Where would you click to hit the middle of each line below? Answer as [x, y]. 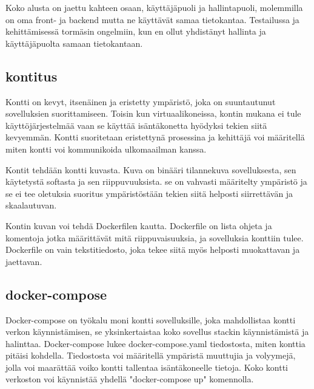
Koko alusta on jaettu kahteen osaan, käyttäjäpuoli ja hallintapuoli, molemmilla [154, 7]
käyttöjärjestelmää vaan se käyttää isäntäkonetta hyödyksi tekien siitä [136, 125]
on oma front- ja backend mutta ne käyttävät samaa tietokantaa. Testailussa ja [152, 19]
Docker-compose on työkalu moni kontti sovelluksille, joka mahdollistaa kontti [151, 319]
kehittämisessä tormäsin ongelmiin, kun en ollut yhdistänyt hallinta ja [136, 31]
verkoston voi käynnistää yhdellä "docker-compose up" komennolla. [130, 379]
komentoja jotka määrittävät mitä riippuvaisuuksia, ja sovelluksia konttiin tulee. [155, 237]
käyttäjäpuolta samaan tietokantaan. [74, 43]
